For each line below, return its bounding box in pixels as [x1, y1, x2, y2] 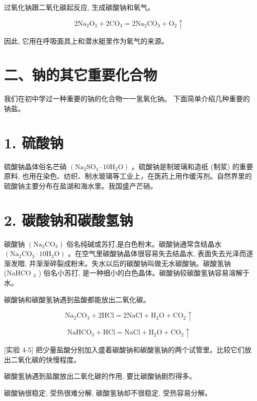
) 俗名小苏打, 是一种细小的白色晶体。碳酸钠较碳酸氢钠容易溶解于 [38, 267, 250, 278]
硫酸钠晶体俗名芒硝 [4, 161, 67, 171]
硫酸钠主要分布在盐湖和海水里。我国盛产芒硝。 [4, 180, 157, 191]
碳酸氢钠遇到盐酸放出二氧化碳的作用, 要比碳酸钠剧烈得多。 [4, 371, 196, 381]
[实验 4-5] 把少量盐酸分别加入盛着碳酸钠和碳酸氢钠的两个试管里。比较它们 [4, 344, 245, 355]
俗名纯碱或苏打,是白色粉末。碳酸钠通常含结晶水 [66, 238, 222, 249]
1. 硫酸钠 [4, 132, 64, 152]
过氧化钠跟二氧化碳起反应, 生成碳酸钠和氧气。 [4, 2, 155, 12]
